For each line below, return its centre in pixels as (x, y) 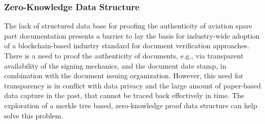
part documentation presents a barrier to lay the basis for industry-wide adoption (132, 35)
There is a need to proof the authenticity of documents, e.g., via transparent (124, 55)
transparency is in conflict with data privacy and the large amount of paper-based (133, 85)
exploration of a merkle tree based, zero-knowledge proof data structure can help (131, 105)
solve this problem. (34, 115)
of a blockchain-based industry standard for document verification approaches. (127, 45)
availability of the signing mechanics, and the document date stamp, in (115, 65)
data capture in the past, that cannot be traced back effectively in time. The (124, 95)
